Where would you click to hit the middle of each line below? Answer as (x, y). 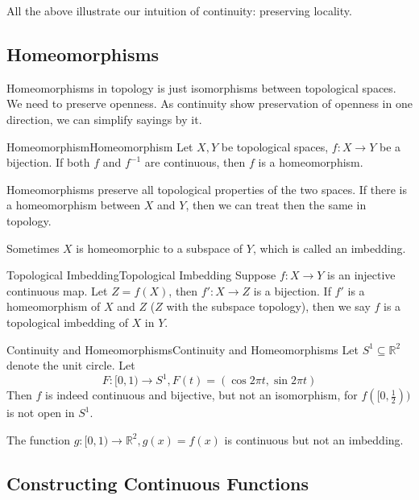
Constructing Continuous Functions (158, 483)
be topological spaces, (275, 146)
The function (38, 439)
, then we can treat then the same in (276, 205)
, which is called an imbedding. (329, 248)
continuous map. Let (57, 290)
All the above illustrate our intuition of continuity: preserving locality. (179, 10)
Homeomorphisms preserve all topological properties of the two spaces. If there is (207, 189)
